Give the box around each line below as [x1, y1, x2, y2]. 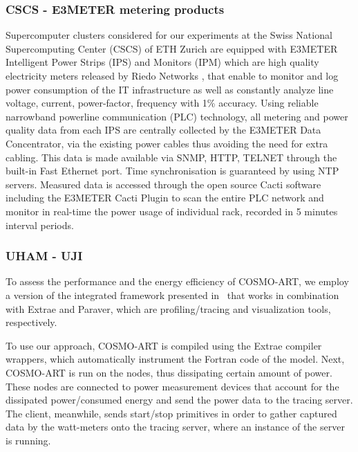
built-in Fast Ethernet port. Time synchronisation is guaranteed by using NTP [6, 163, 339, 178]
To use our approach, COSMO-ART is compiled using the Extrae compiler [6, 338, 322, 352]
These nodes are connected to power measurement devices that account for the [6, 379, 339, 393]
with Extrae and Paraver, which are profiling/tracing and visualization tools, [6, 301, 331, 316]
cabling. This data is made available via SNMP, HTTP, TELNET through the [6, 150, 337, 164]
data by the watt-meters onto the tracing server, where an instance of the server [6, 419, 345, 434]
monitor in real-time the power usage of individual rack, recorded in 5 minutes [6, 204, 338, 218]
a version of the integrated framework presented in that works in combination [6, 287, 339, 302]
